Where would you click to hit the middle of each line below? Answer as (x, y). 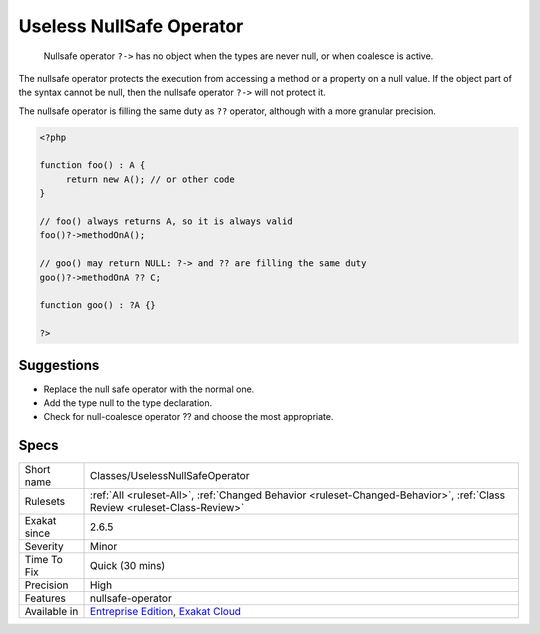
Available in (51, 612)
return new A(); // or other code (150, 179)
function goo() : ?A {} (98, 305)
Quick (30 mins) (128, 566)
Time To (44, 560)
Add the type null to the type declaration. (128, 403)
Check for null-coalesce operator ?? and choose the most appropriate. (188, 417)
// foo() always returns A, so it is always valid (166, 221)
